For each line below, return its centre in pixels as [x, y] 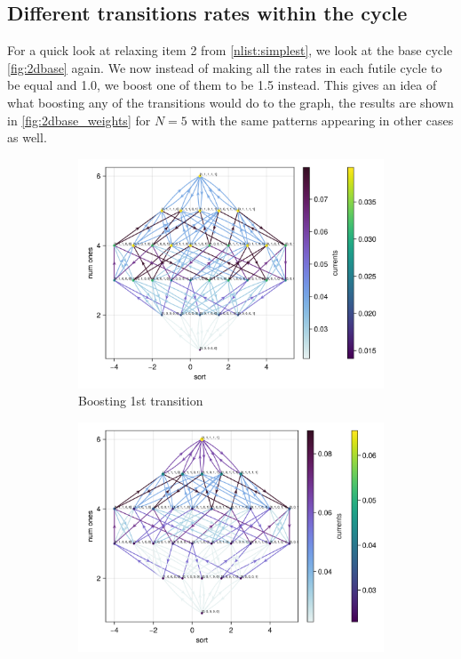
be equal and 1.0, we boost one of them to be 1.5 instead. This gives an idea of [222, 85]
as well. [27, 137]
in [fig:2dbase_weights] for [79, 120]
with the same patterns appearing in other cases [322, 120]
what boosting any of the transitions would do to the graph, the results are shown [230, 102]
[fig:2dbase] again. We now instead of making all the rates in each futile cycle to [225, 67]
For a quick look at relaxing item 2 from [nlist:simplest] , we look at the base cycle [230, 50]
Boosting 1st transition [141, 401]
